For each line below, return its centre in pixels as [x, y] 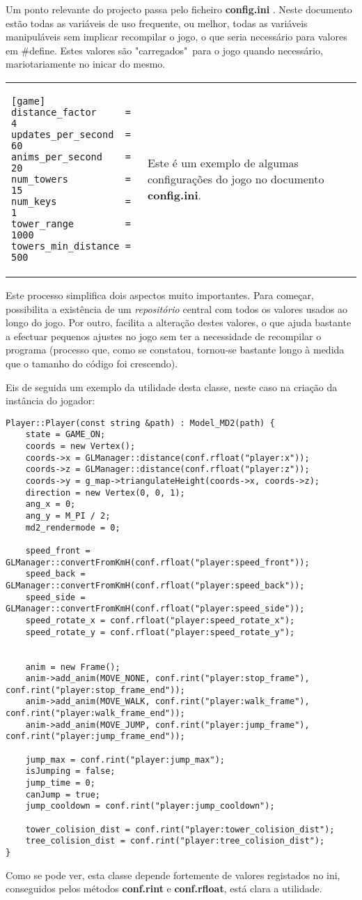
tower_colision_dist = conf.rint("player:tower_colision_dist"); [180, 829]
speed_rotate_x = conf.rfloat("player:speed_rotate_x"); [160, 620]
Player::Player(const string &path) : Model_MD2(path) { [140, 423]
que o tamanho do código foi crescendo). [92, 363]
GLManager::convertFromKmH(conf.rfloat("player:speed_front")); [158, 562]
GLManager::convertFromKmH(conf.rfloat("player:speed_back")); [155, 585]
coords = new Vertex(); [80, 447]
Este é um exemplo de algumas [223, 163]
